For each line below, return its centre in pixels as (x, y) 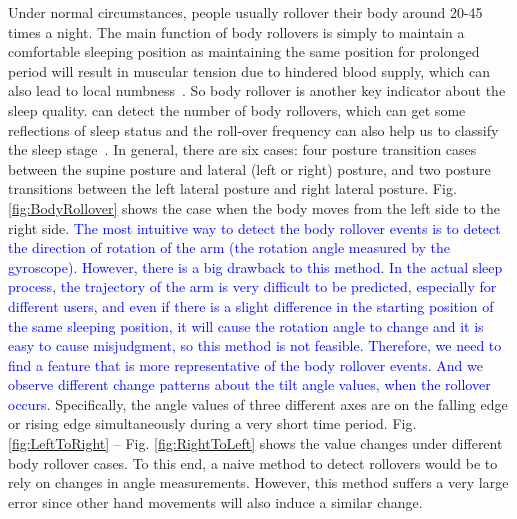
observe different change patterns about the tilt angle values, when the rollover (249, 384)
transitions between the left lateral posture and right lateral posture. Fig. (232, 188)
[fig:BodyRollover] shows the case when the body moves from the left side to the (254, 207)
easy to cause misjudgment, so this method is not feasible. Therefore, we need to (255, 345)
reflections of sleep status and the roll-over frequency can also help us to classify (253, 129)
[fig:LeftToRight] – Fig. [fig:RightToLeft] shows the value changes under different (255, 443)
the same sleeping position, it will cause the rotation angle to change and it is (246, 325)
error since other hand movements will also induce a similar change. (215, 501)
